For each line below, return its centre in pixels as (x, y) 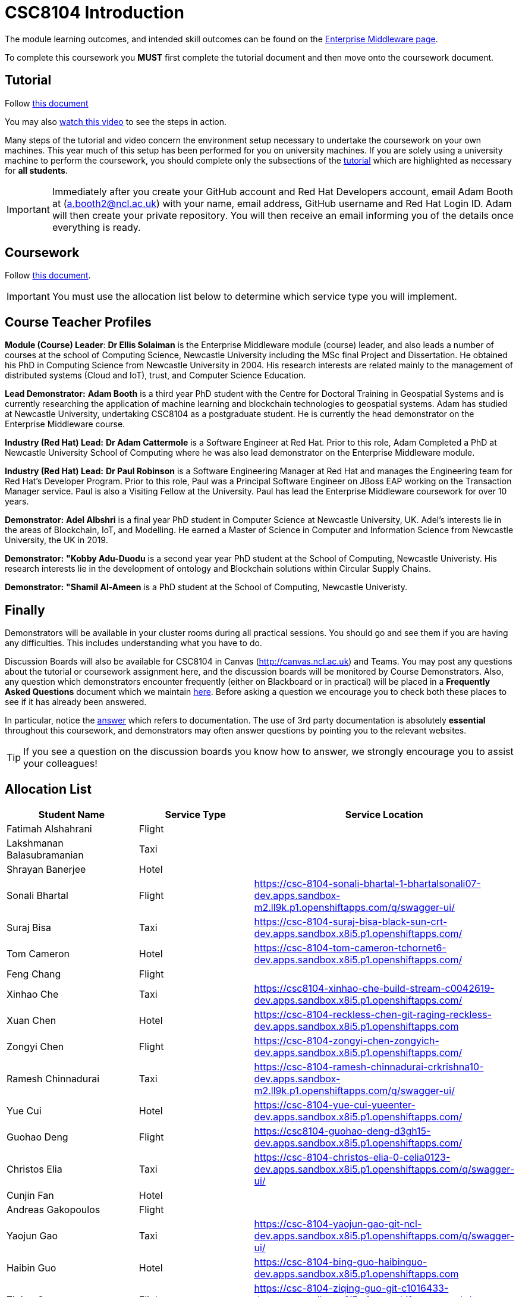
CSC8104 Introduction (95, 12)
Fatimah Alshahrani (49, 828)
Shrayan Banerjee (46, 869)
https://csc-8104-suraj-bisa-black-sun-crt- (351, 921)
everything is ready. (96, 227)
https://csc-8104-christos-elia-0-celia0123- (352, 1157)
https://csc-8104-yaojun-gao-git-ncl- (338, 1224)
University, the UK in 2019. (56, 540)
